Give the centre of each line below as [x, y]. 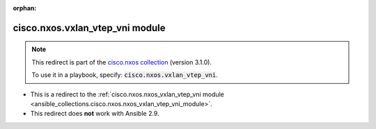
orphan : [25, 8]
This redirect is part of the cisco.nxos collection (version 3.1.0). [122, 62]
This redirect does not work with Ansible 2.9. [95, 114]
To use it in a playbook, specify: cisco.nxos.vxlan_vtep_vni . [125, 75]
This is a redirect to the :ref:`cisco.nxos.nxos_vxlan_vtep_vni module [127, 94]
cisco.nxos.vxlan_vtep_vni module [89, 28]
